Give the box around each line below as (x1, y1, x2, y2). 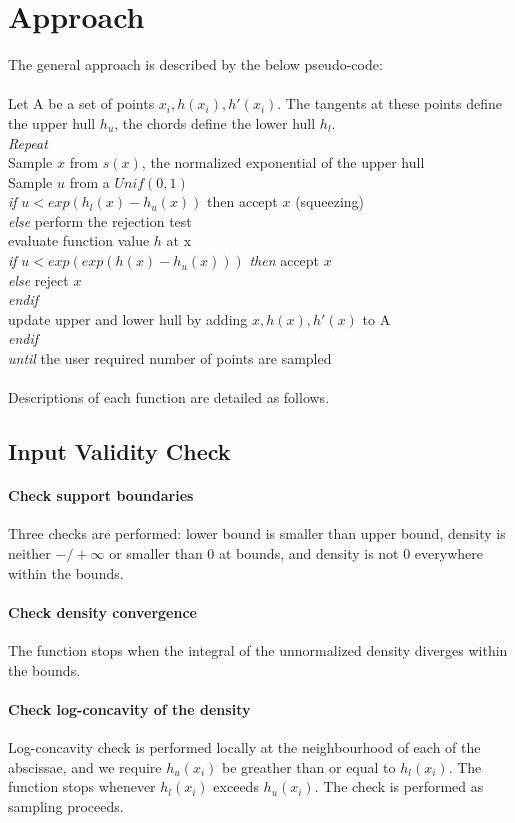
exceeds (213, 776, 259, 797)
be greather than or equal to (221, 756, 396, 777)
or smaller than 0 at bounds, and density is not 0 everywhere (109, 542, 483, 563)
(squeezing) (295, 191, 365, 212)
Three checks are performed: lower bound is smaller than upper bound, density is (8, 523, 506, 544)
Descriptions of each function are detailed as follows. (8, 387, 330, 408)
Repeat (8, 132, 48, 153)
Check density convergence (8, 601, 197, 622)
